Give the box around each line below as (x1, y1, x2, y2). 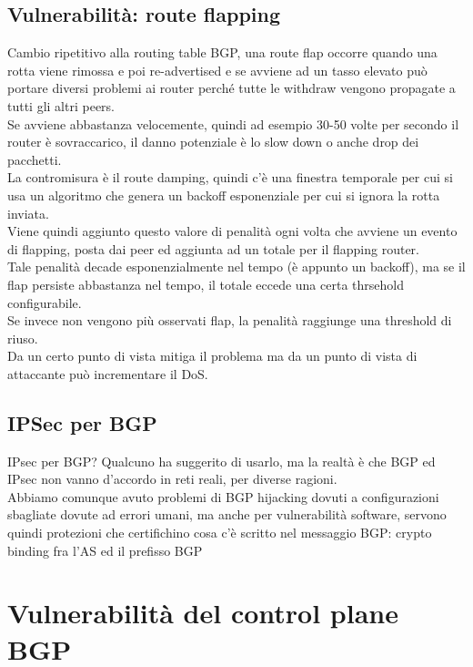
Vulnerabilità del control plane (7, 594, 398, 631)
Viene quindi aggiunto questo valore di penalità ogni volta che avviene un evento (7, 221, 458, 241)
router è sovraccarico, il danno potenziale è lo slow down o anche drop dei (7, 132, 419, 151)
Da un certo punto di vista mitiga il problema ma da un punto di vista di (7, 346, 418, 365)
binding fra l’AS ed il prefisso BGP (7, 540, 203, 559)
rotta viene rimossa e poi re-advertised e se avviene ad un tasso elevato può (7, 60, 428, 79)
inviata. (7, 203, 49, 222)
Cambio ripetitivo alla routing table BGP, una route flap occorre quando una (7, 43, 438, 62)
